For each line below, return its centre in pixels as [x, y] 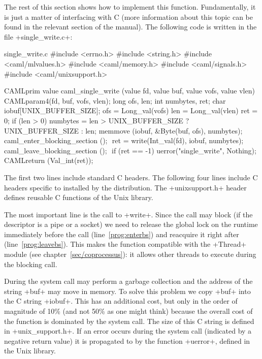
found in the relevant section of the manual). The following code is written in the [130, 27]
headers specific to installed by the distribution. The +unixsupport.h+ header [125, 187]
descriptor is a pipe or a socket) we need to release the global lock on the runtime [131, 224]
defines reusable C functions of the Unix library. [79, 197]
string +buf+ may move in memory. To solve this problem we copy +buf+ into [127, 291]
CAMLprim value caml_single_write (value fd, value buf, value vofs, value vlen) [129, 91]
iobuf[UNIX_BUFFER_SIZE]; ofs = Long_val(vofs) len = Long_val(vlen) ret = [131, 110]
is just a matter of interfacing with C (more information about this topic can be [129, 17]
